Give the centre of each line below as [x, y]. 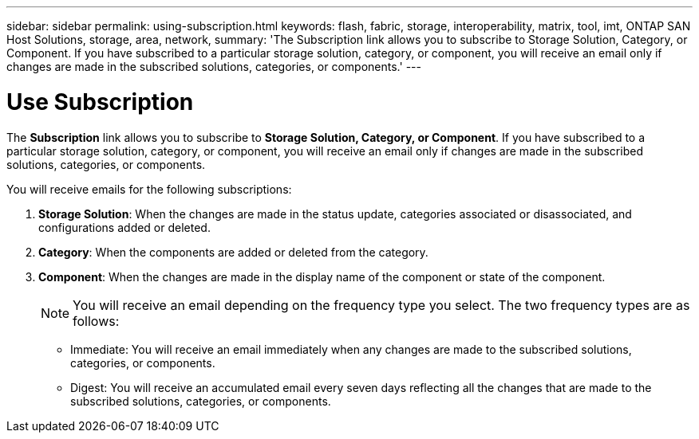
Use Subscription [100, 102]
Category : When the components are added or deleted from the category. [233, 252]
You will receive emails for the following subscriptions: [149, 189]
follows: [96, 321]
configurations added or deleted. [124, 227]
